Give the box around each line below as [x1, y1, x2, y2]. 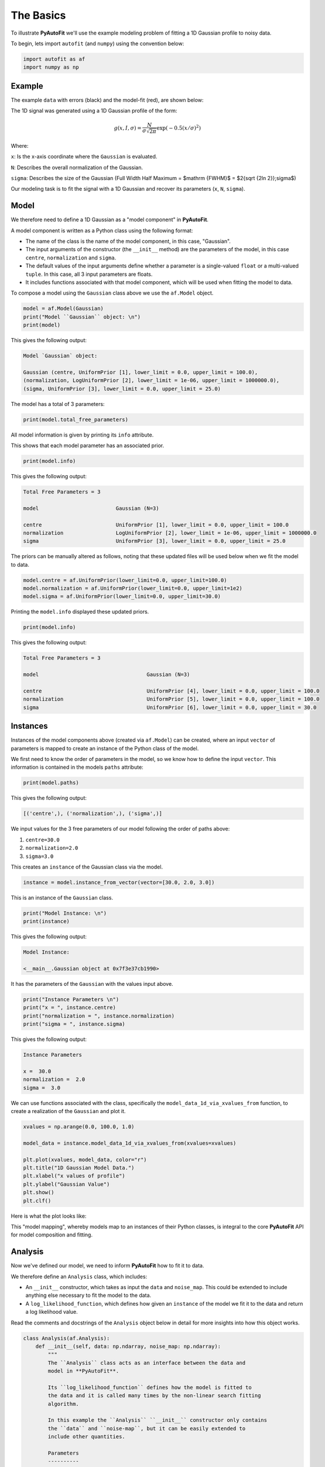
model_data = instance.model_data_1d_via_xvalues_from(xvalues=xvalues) [23, 1140, 237, 1147]
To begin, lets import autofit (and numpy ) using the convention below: [11, 40, 184, 47]
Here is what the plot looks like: [11, 1212, 87, 1219]
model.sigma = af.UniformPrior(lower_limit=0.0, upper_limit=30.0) [23, 593, 221, 600]
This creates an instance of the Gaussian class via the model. [11, 863, 163, 870]
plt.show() [23, 1189, 54, 1196]
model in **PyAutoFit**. [47, 1368, 119, 1374]
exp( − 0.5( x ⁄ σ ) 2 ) [156, 124, 201, 131]
